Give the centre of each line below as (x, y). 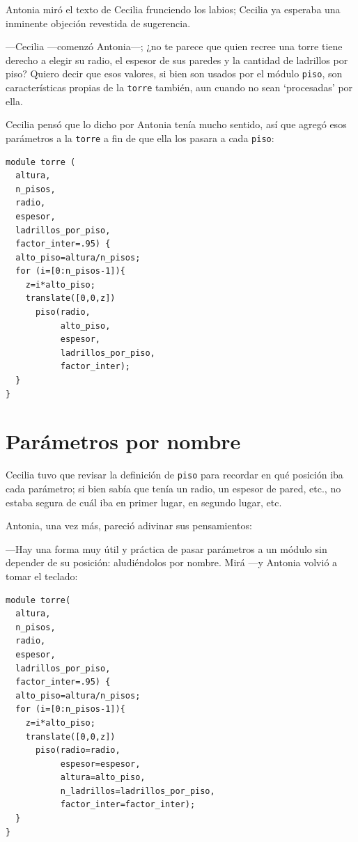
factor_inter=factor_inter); (128, 805)
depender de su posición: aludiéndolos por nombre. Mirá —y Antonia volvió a (172, 562)
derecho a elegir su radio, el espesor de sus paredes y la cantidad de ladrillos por (177, 60)
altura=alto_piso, (103, 778)
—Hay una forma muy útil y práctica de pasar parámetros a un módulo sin (166, 548)
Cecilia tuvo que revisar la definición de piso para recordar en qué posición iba (174, 475)
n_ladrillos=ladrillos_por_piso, (138, 791)
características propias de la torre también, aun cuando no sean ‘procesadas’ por (179, 87)
